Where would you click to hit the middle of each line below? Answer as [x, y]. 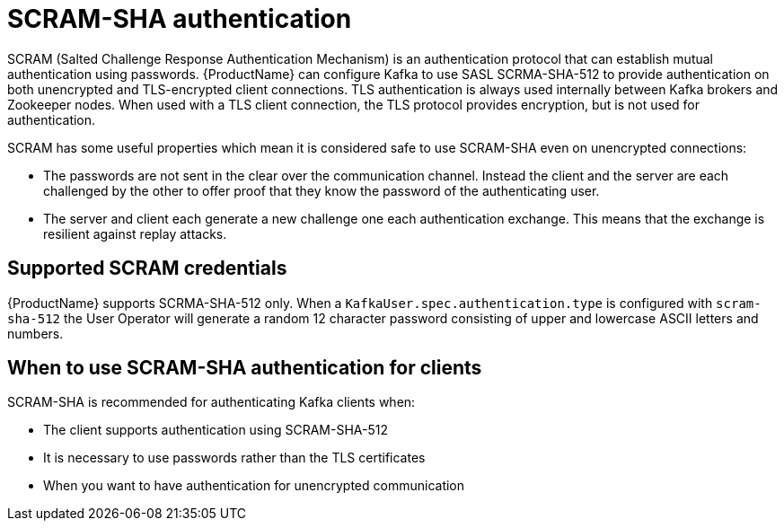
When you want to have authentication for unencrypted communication [254, 486]
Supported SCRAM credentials [147, 268]
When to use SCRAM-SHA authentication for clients [245, 368]
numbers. [35, 333]
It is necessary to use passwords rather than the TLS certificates [234, 458]
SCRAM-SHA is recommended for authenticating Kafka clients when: [211, 402]
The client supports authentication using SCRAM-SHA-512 [216, 430]
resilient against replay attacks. [135, 233]
